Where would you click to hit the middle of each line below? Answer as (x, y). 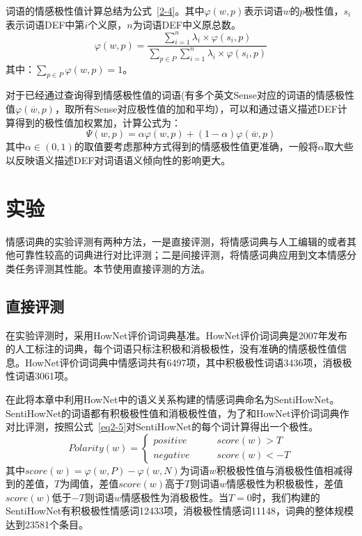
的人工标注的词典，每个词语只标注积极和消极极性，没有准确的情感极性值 (171, 349)
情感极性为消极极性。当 (174, 497)
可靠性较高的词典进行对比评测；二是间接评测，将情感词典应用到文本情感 (181, 255)
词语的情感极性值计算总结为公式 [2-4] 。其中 (105, 10)
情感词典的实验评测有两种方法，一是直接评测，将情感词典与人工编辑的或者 (176, 241)
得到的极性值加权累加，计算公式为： (98, 122)
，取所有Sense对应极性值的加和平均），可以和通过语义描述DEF (196, 109)
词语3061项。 (44, 376)
